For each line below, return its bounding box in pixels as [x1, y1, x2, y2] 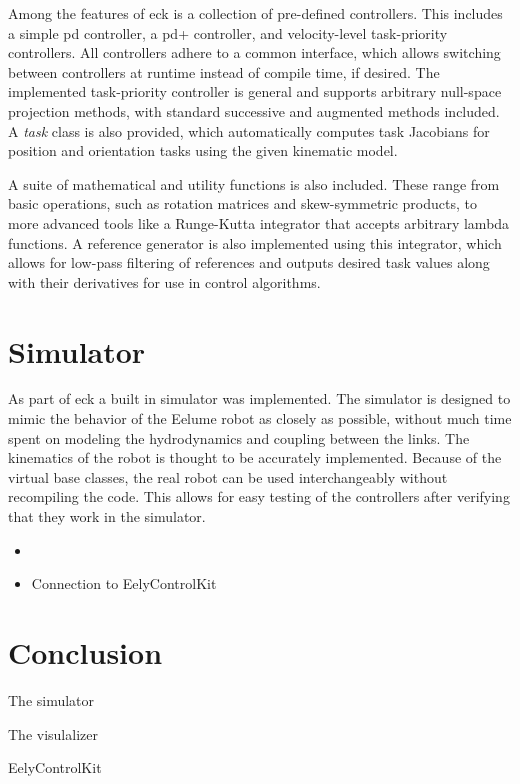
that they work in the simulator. [8, 506, 206, 526]
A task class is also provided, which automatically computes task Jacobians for [8, 120, 490, 141]
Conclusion [8, 631, 163, 672]
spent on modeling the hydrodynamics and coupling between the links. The [8, 427, 470, 448]
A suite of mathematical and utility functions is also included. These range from [8, 173, 500, 194]
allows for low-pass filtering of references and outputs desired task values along [8, 252, 490, 273]
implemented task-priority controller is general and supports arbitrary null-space [8, 81, 502, 102]
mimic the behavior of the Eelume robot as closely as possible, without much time [8, 408, 512, 429]
